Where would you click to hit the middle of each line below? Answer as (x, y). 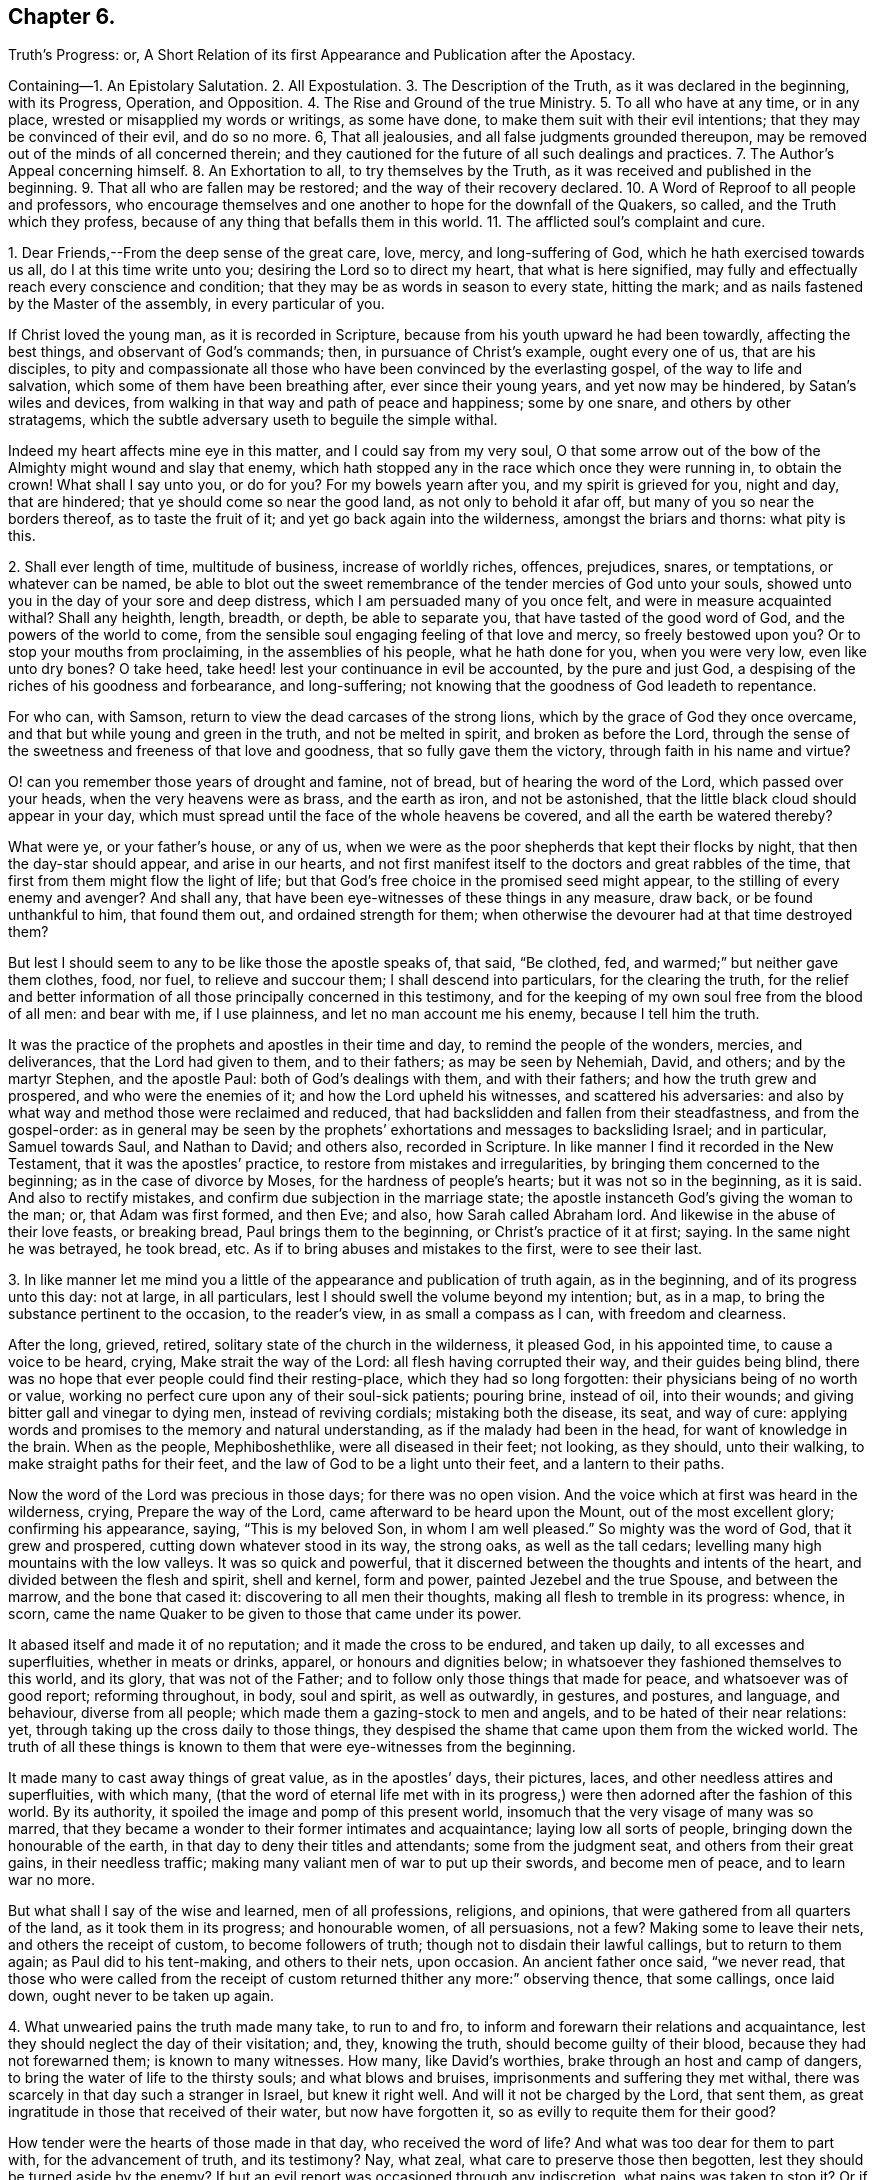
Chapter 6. (62, 16)
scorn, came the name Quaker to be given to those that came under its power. (265, 1614)
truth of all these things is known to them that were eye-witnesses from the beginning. (292, 1747)
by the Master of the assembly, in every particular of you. (196, 304)
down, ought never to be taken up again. (141, 1996)
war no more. (52, 1880)
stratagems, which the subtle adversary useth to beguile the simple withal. (253, 420)
